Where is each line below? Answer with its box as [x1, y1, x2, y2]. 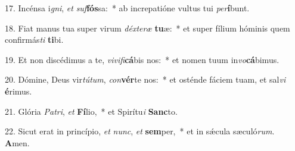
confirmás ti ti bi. [5, 33, 64, 46]
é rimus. [5, 84, 32, 97]
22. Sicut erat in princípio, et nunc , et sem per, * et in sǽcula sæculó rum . [5, 125, 275, 137]
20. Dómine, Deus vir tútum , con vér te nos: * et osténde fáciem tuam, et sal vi [5, 73, 286, 86]
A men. [5, 136, 30, 149]
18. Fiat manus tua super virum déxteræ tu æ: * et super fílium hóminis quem [5, 21, 290, 34]
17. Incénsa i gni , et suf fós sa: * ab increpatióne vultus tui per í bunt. [5, 2, 250, 14]
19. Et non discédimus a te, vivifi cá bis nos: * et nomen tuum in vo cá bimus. [5, 53, 280, 65]
